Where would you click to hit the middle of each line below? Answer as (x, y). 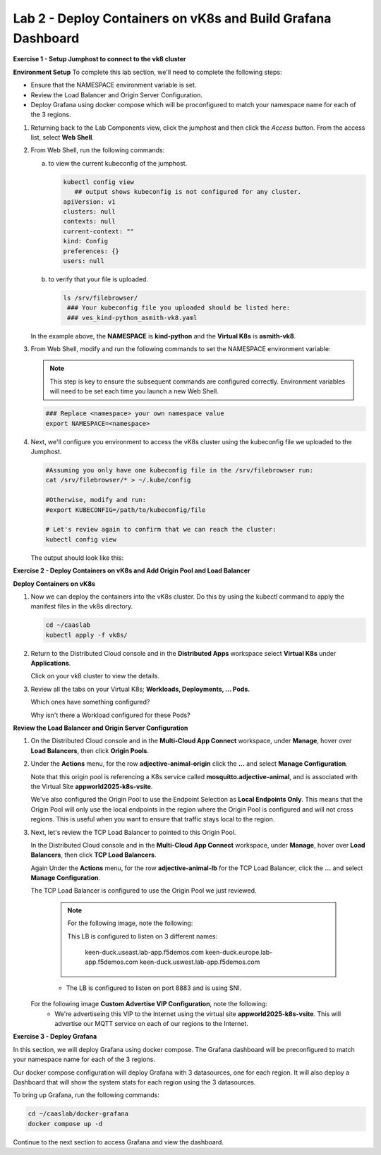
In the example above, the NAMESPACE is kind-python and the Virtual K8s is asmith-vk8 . (163, 336)
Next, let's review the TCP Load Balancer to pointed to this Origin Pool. (133, 832)
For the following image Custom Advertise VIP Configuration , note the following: (149, 1004)
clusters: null (89, 212)
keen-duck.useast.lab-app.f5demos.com (145, 953)
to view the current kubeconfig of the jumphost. (118, 163)
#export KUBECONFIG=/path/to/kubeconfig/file (126, 510)
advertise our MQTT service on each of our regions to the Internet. (151, 1023)
